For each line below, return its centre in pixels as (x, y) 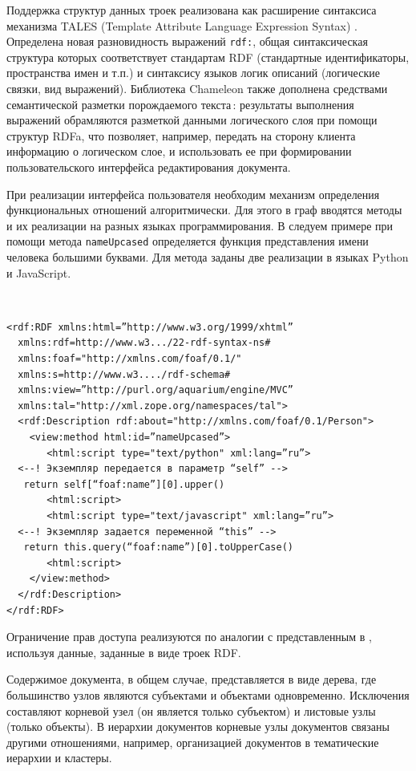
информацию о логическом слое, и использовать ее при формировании (179, 151)
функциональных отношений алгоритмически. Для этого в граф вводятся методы (204, 210)
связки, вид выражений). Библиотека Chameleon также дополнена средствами (197, 89)
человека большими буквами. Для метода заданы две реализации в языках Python (208, 257)
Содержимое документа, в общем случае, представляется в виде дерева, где (192, 679)
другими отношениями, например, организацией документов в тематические (193, 742)
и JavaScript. (39, 272)
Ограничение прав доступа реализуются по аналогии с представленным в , (189, 637)
